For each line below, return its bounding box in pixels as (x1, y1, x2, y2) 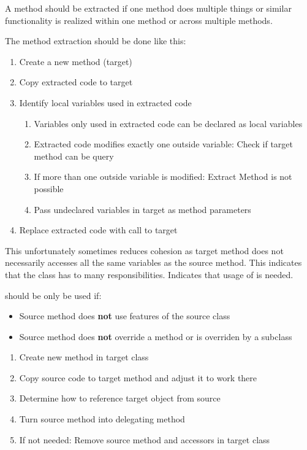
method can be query (34, 149, 114, 162)
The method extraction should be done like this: (5, 34, 186, 47)
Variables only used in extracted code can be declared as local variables (34, 117, 303, 130)
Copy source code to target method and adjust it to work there (19, 371, 257, 384)
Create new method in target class (19, 351, 149, 363)
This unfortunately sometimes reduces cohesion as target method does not (5, 244, 284, 257)
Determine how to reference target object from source (19, 392, 221, 405)
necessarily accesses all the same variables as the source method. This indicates (5, 256, 302, 269)
